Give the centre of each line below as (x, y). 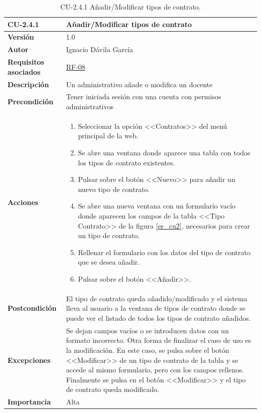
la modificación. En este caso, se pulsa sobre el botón (148, 350)
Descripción (28, 84)
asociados (24, 71)
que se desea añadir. (109, 262)
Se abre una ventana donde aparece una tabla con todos (164, 153)
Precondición (31, 101)
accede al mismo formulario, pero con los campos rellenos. (155, 370)
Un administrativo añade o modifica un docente (139, 84)
